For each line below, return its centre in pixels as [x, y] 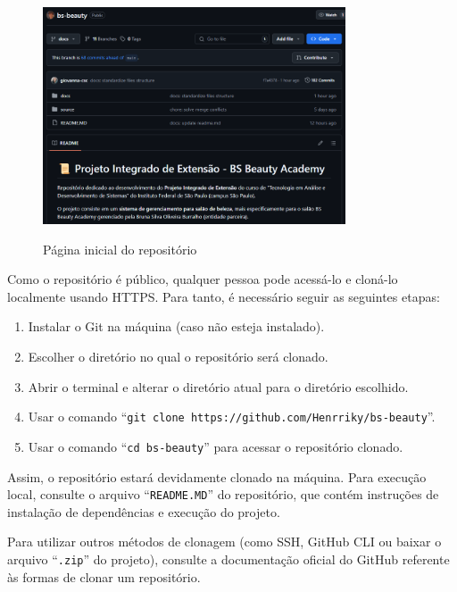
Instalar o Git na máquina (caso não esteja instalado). [176, 326]
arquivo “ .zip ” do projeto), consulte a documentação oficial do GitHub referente [228, 559]
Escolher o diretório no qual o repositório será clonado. [178, 357]
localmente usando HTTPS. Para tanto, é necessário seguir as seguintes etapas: [224, 296]
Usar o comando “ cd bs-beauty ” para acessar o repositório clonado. [216, 446]
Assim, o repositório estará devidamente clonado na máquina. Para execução [217, 476]
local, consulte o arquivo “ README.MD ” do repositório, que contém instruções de [223, 494]
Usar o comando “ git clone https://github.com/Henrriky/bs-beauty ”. [232, 417]
